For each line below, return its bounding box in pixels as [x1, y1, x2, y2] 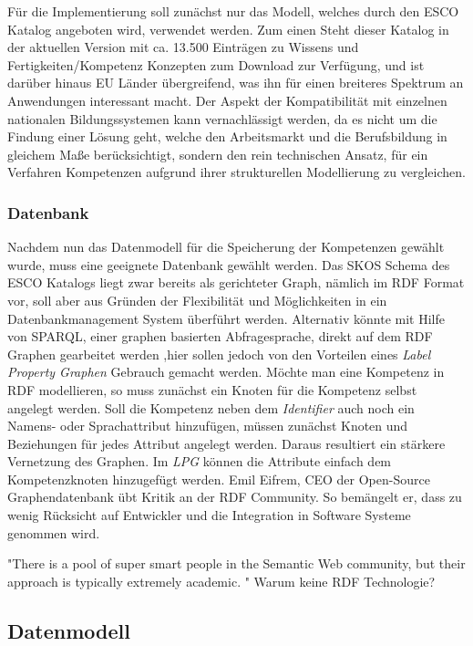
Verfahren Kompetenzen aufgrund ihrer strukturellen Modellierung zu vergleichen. [7, 162, 466, 182]
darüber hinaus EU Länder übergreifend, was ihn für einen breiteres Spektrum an [7, 73, 464, 92]
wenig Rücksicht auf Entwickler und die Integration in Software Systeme [7, 505, 411, 525]
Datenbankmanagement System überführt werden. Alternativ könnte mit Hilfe [7, 308, 445, 328]
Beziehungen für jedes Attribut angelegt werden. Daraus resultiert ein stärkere [7, 433, 446, 453]
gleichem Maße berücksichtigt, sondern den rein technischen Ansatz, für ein [7, 144, 428, 163]
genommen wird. [7, 523, 100, 542]
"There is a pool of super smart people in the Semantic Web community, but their [7, 554, 466, 573]
